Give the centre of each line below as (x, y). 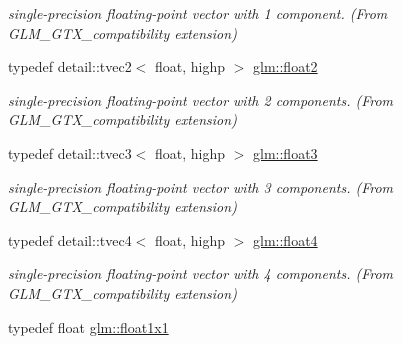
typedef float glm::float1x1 (88, 326)
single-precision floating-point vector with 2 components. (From (201, 99)
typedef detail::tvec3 (70, 152)
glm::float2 (285, 66)
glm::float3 (285, 152)
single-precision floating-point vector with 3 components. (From (201, 186)
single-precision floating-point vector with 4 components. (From (201, 273)
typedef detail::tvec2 (70, 66)
